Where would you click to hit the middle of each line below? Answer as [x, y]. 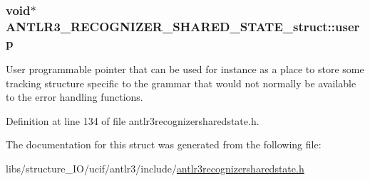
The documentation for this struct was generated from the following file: [164, 144]
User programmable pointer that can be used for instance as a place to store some [185, 69]
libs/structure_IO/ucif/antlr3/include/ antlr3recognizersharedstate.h [155, 169]
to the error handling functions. [74, 97]
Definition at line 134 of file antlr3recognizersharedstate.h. [133, 120]
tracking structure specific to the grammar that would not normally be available [181, 83]
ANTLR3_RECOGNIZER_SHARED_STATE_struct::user [183, 26]
